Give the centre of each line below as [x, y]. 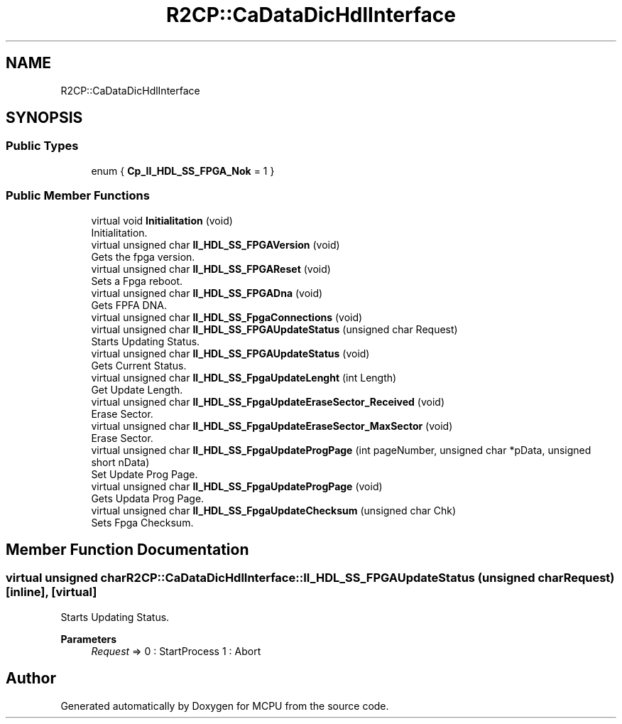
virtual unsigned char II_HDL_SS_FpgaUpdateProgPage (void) [237, 486]
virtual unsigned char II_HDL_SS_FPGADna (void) [207, 293]
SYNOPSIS [44, 118]
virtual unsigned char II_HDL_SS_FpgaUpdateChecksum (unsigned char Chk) [274, 510]
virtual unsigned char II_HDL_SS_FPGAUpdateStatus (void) [230, 353]
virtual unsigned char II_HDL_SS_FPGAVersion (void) [215, 244]
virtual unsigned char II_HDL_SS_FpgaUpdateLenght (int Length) [244, 377]
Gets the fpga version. [143, 256]
